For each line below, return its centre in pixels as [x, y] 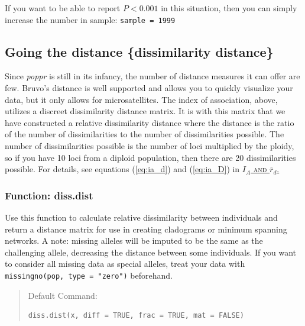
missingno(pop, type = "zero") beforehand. [89, 275]
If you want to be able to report [63, 8]
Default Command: [63, 295]
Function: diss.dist [49, 195]
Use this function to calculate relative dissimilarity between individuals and [141, 217]
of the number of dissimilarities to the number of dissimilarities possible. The [145, 134]
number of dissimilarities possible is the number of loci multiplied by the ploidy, [150, 146]
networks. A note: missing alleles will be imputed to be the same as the [134, 241]
